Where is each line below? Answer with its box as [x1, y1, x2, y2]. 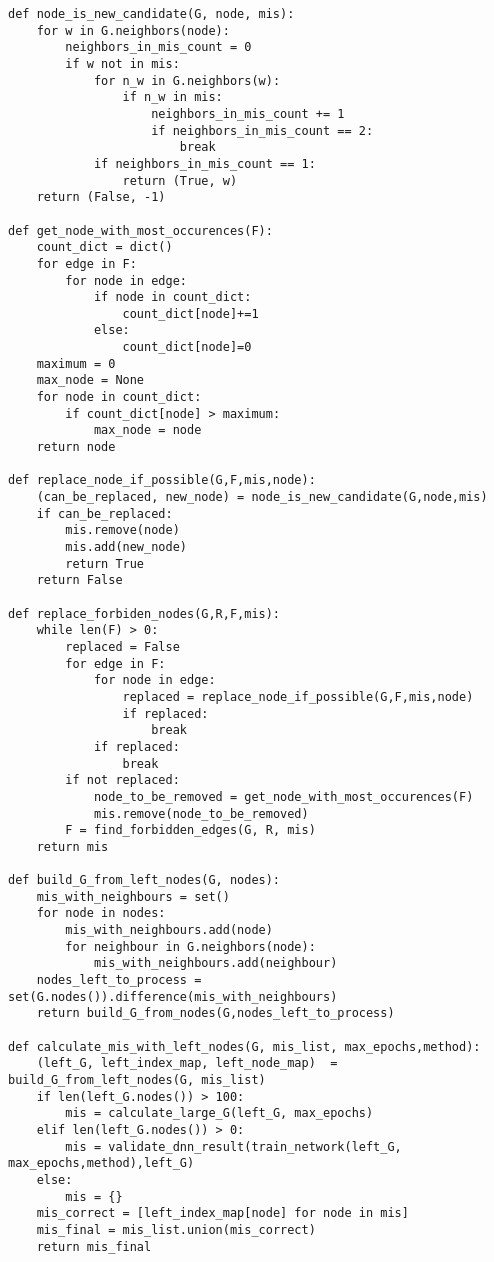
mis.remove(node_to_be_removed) [93, 806, 309, 821]
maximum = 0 [36, 356, 116, 371]
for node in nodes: [36, 906, 166, 921]
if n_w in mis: [122, 90, 223, 105]
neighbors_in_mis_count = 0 [65, 40, 252, 55]
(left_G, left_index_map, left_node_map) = [36, 1056, 338, 1071]
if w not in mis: [65, 56, 180, 71]
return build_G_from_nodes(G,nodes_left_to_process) [36, 1006, 395, 1021]
